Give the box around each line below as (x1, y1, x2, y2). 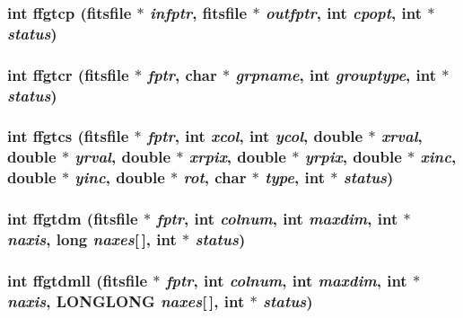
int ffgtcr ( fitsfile (7, 63, 129, 85)
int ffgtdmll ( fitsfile (7, 269, 148, 291)
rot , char (183, 166, 247, 189)
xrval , (380, 125, 423, 147)
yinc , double (74, 166, 165, 189)
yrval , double (74, 146, 171, 168)
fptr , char (147, 63, 217, 85)
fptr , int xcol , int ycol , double (147, 125, 363, 147)
